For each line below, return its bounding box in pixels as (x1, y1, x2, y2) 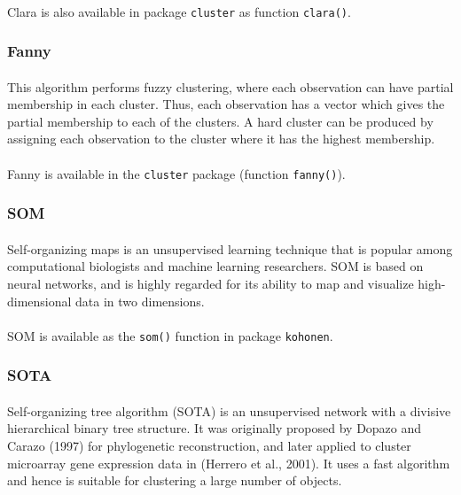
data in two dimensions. (75, 291, 205, 310)
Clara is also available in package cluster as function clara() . (7, 2, 351, 20)
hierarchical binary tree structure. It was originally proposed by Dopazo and (7, 419, 422, 437)
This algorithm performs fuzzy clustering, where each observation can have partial (7, 77, 454, 96)
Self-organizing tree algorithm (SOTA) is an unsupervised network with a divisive (7, 401, 451, 420)
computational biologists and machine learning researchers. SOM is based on (7, 257, 424, 275)
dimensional (7, 291, 72, 310)
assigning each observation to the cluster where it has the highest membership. (7, 129, 435, 148)
